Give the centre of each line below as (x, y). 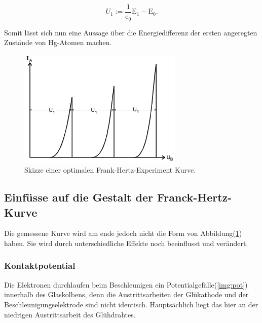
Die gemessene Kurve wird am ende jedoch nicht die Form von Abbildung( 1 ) (123, 233)
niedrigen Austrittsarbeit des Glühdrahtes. (70, 314)
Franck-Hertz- (195, 197)
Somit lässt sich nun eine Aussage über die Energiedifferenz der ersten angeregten (131, 32)
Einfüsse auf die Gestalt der (79, 197)
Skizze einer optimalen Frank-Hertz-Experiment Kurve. (110, 170)
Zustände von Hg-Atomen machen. (58, 42)
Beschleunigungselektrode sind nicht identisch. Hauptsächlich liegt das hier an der (131, 304)
